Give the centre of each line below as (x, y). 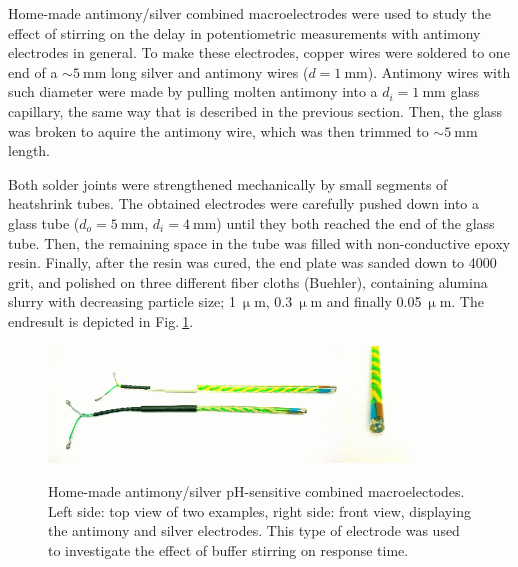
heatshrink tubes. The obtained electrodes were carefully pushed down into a (244, 203)
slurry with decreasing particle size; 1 (122, 301)
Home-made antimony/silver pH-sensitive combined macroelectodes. (256, 491)
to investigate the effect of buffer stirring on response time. (228, 549)
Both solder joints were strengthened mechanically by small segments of (228, 183)
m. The (461, 301)
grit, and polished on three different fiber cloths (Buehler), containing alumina (248, 281)
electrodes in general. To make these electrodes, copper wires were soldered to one (259, 52)
